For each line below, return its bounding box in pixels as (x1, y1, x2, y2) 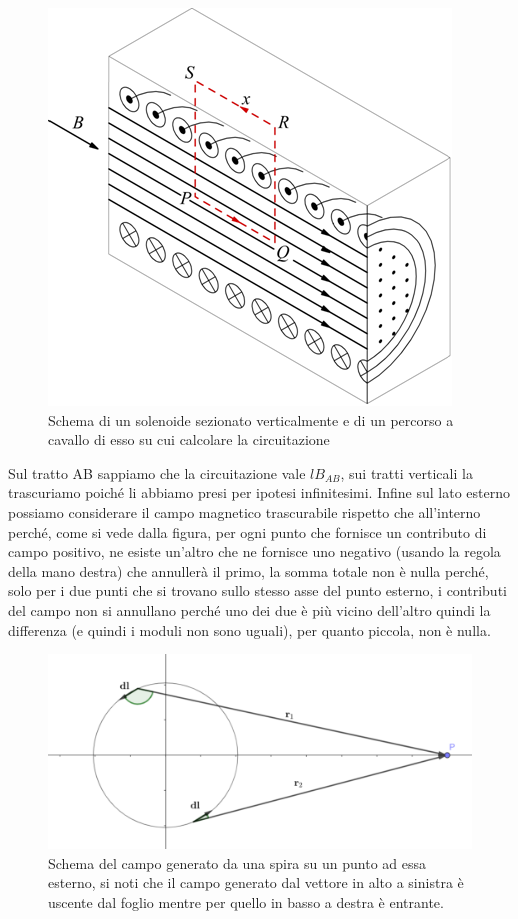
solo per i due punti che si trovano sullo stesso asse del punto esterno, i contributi (8, 580, 507, 601)
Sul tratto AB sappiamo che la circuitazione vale (8, 462, 306, 483)
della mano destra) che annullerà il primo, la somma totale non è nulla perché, (8, 560, 489, 581)
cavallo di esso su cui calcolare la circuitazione (48, 429, 330, 450)
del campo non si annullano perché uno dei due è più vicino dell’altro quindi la (8, 599, 491, 620)
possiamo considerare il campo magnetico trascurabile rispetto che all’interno (8, 501, 481, 522)
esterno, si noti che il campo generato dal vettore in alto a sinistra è (48, 872, 464, 893)
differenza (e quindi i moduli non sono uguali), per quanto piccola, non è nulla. (8, 619, 491, 640)
